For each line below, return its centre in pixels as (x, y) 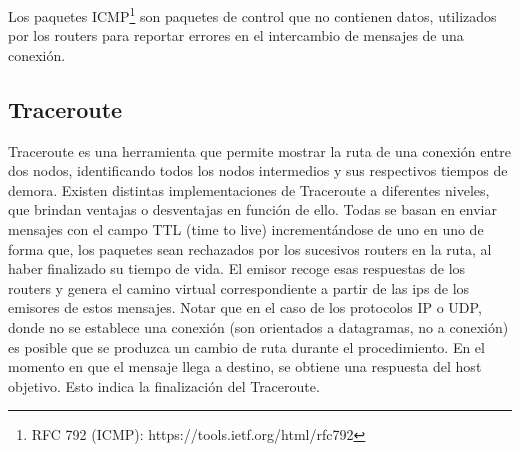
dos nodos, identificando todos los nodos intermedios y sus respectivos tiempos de (258, 170)
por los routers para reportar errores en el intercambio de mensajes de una (236, 35)
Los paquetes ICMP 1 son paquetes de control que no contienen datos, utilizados (252, 14)
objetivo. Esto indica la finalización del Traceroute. (164, 385)
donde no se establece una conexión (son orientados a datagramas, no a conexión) (258, 326)
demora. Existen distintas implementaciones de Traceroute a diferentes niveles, (249, 189)
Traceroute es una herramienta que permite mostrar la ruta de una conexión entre (259, 150)
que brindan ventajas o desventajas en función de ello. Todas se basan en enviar (252, 209)
